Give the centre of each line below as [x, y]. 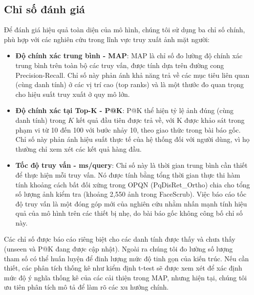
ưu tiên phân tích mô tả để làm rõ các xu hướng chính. [86, 287]
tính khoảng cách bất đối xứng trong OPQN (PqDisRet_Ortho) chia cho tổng [133, 184]
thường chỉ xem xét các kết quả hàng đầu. [79, 148]
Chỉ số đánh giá [44, 9]
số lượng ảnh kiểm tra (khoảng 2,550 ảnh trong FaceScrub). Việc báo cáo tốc [131, 194]
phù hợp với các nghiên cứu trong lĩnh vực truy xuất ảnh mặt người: [107, 39]
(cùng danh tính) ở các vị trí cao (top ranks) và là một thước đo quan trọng [130, 84]
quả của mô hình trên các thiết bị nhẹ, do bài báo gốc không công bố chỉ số [129, 213]
